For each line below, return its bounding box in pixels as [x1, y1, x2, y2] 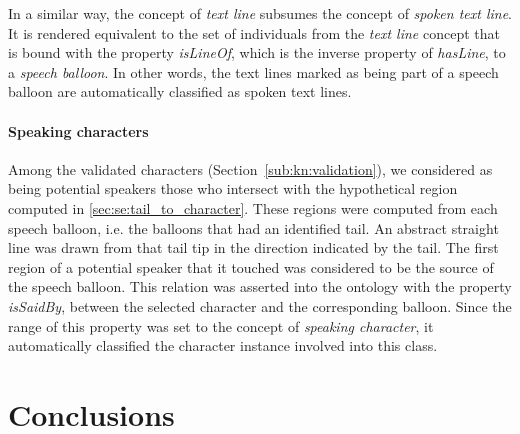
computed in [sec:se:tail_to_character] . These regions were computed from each [8, 197, 498, 218]
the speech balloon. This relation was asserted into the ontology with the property [8, 276, 512, 297]
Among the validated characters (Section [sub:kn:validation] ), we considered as [8, 158, 493, 179]
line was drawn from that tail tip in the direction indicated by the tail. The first [8, 237, 499, 258]
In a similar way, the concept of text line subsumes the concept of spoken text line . [8, 3, 512, 23]
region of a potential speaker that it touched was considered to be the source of [8, 256, 494, 277]
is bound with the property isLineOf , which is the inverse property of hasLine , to [8, 42, 506, 63]
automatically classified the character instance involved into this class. [8, 335, 438, 356]
